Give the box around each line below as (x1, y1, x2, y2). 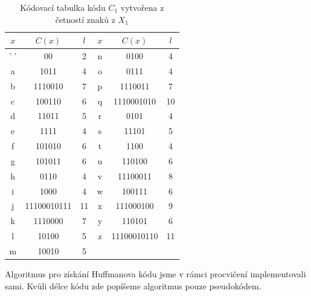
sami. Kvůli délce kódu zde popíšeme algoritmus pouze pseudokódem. (5, 279, 261, 292)
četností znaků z (55, 13, 115, 25)
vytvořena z (120, 1, 164, 13)
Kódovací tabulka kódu (20, 1, 106, 13)
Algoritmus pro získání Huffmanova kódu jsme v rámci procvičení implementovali (5, 268, 306, 280)
